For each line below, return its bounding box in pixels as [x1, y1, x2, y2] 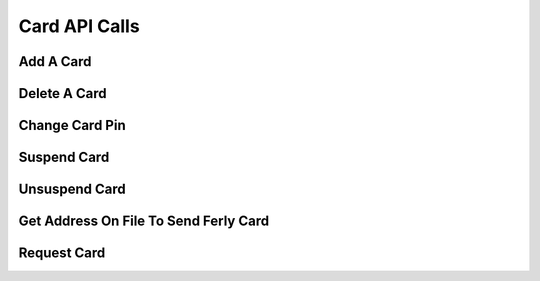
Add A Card [18, 53, 92, 70]
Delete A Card [18, 85, 107, 102]
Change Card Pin [18, 117, 126, 134]
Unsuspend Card [18, 181, 127, 198]
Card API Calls [18, 15, 140, 37]
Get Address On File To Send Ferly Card [18, 213, 270, 230]
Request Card [18, 245, 106, 262]
